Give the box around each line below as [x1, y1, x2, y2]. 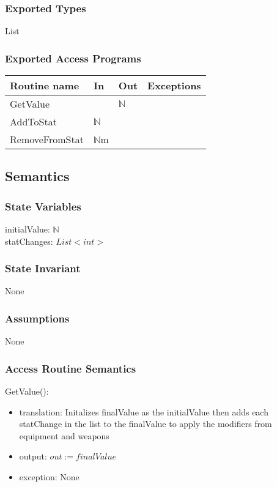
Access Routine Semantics [5, 360, 136, 376]
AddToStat [10, 114, 57, 129]
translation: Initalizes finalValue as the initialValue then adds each [19, 405, 268, 418]
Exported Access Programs [5, 50, 141, 65]
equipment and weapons [19, 429, 109, 442]
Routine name [10, 78, 79, 93]
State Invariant [5, 261, 81, 276]
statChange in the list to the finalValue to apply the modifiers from [19, 417, 272, 430]
